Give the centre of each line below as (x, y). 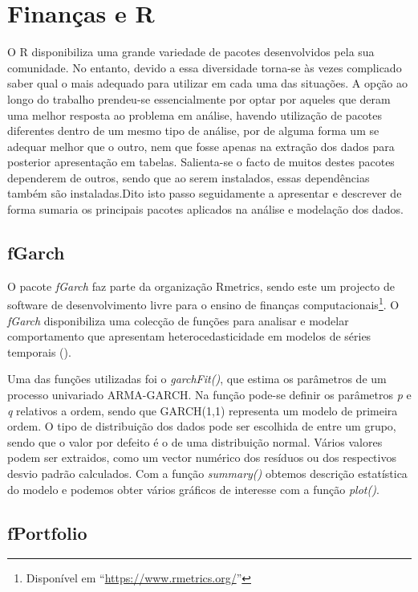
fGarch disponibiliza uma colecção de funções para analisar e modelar (178, 320)
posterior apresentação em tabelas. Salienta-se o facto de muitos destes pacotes (201, 162)
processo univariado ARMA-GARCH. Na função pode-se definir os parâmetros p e (209, 395)
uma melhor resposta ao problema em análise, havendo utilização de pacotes (195, 114)
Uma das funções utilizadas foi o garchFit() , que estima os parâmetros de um (197, 379)
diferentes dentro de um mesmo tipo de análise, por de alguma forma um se (193, 131)
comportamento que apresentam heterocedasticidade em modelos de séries (189, 336)
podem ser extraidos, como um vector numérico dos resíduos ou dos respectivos (202, 457)
